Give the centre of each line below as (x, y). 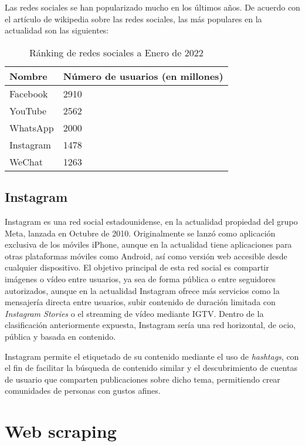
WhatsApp (32, 127)
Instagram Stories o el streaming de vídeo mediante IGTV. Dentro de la (134, 313)
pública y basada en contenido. (60, 336)
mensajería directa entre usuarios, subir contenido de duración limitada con (140, 302)
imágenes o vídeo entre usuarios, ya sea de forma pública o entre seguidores (140, 278)
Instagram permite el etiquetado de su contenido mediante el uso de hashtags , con (152, 356)
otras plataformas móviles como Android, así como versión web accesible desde (146, 256)
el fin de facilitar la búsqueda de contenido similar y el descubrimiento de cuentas (151, 368)
